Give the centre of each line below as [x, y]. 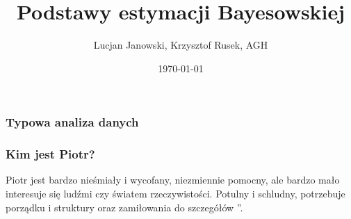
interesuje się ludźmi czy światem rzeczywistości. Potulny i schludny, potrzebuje [175, 194]
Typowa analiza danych [72, 122]
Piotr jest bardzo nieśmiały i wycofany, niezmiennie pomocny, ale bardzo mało [173, 180]
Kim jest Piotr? [50, 154]
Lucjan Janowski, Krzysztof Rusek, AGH [181, 45]
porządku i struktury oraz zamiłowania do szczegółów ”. [124, 207]
